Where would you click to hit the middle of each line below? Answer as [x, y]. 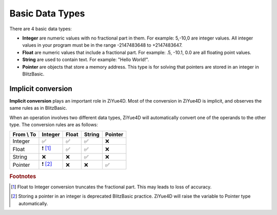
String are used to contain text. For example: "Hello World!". [86, 60]
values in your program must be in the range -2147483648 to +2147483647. [102, 45]
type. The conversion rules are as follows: [54, 124]
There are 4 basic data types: [41, 29]
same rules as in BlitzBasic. [38, 108]
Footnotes [23, 176]
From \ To [24, 134]
